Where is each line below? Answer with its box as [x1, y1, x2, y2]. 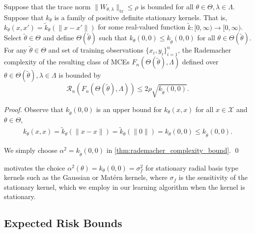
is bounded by [58, 70, 101, 80]
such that [99, 32, 127, 43]
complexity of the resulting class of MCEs [4, 57, 130, 67]
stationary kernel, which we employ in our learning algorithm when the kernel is [4, 181, 245, 192]
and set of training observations [48, 45, 143, 55]
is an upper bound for [96, 104, 162, 114]
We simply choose [4, 145, 57, 155]
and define [43, 32, 74, 43]
